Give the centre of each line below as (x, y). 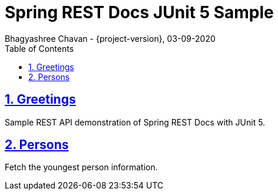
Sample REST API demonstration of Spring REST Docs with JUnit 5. (135, 122)
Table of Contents (39, 48)
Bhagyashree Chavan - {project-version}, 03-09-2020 (110, 38)
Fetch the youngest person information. (81, 167)
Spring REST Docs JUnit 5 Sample (139, 12)
